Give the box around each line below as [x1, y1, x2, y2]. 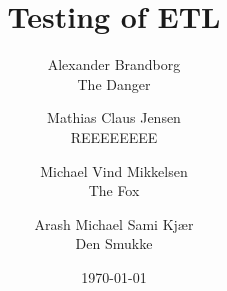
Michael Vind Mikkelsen [40, 160, 188, 181]
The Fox [88, 180, 140, 201]
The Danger [77, 73, 151, 94]
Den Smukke [75, 233, 153, 254]
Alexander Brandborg [47, 54, 181, 75]
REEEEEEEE [70, 126, 158, 147]
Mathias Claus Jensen [47, 107, 181, 128]
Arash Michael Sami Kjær [34, 213, 194, 234]
